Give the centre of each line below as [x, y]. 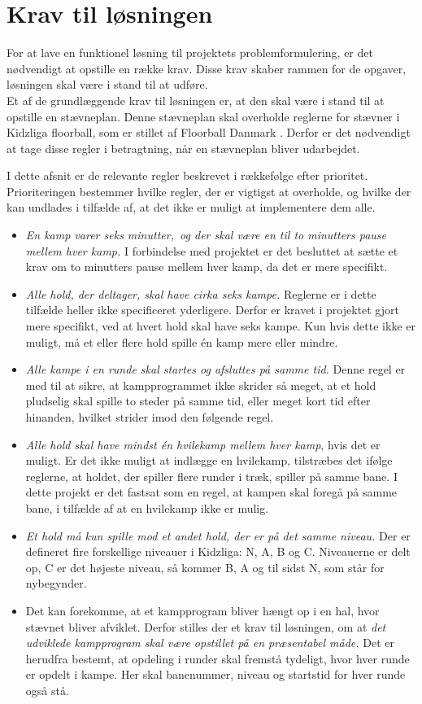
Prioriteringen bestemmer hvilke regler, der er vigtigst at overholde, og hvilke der [209, 191]
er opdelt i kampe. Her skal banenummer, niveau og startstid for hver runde [215, 674]
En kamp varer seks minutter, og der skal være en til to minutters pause [206, 235]
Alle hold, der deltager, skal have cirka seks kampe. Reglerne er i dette [201, 293]
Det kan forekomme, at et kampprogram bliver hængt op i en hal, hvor [202, 610]
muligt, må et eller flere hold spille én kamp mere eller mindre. [182, 341]
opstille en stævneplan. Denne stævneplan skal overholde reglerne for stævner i [203, 116]
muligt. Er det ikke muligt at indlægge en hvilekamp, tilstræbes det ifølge [209, 460]
